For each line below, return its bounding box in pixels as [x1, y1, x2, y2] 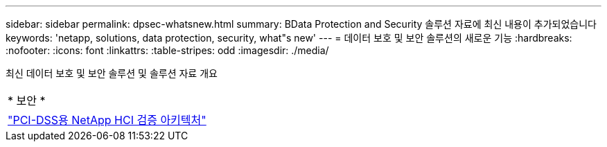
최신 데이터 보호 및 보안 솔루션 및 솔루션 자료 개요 [6, 67, 218, 79]
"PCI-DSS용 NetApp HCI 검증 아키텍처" [8, 113, 206, 127]
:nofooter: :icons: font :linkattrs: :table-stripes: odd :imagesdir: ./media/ [6, 44, 329, 56]
